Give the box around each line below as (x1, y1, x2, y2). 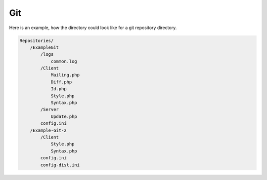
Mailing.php (50, 72, 80, 78)
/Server (40, 107, 59, 112)
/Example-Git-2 (30, 127, 67, 133)
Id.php (50, 86, 67, 92)
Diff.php (50, 79, 72, 85)
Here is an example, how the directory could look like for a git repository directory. (9, 25, 177, 31)
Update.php (50, 113, 78, 119)
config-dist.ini (40, 162, 80, 168)
